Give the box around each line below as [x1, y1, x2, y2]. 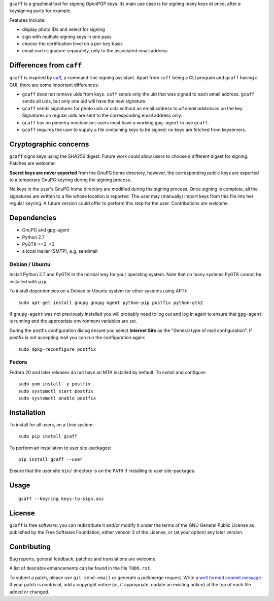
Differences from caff [9, 61, 82, 70]
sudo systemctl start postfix [18, 388, 94, 394]
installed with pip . [9, 278, 48, 284]
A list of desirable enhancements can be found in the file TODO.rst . [9, 565, 152, 571]
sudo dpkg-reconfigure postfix [18, 346, 96, 352]
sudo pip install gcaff [18, 433, 78, 439]
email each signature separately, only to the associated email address [22, 48, 168, 54]
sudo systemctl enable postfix [18, 395, 96, 401]
